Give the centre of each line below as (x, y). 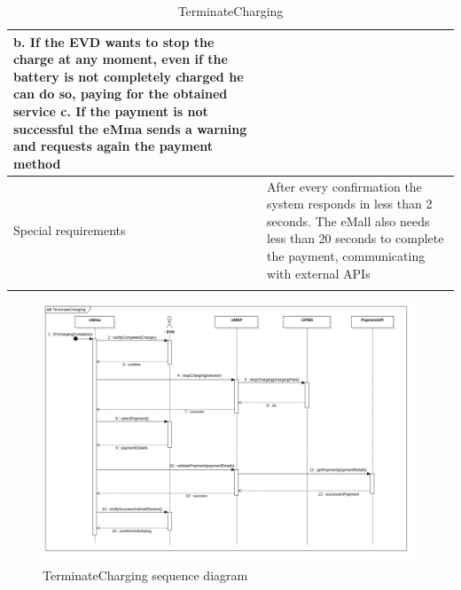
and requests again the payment (113, 146)
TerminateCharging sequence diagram (145, 574)
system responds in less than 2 (350, 204)
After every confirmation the (344, 186)
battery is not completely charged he (129, 76)
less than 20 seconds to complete (356, 238)
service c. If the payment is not (111, 110)
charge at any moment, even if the (121, 59)
